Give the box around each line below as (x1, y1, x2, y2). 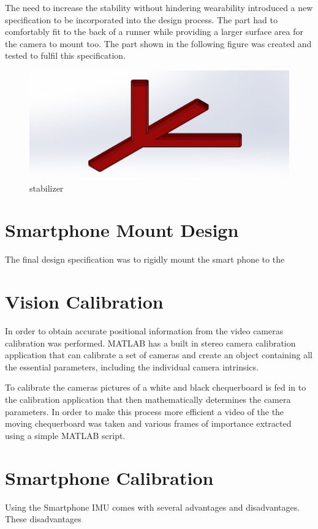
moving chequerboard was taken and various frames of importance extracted (5, 417, 292, 430)
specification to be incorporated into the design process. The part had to (5, 13, 278, 26)
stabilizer (29, 181, 64, 194)
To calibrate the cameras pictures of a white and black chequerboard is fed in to (5, 381, 306, 394)
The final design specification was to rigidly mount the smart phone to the (5, 253, 285, 266)
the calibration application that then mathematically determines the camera (5, 393, 291, 406)
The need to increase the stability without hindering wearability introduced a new (5, 1, 313, 13)
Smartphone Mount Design (5, 217, 239, 242)
